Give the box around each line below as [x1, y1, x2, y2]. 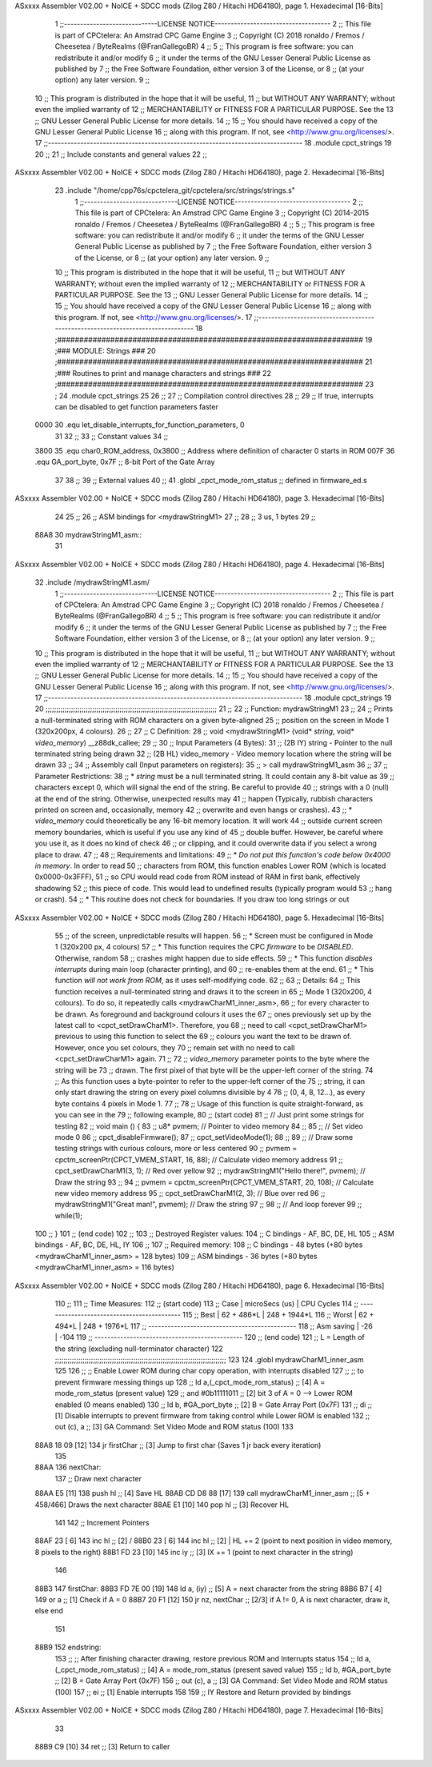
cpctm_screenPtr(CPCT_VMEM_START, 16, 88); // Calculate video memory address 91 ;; [54, 1154, 343, 1164]
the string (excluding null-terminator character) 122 [54, 1344, 223, 1353]
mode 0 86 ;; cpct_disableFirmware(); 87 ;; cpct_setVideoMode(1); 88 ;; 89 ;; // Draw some [54, 1132, 354, 1141]
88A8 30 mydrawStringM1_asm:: [34, 530, 142, 540]
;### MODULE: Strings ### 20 [54, 346, 156, 355]
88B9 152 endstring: [34, 1642, 102, 1652]
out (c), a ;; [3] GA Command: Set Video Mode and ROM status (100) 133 [54, 1422, 294, 1432]
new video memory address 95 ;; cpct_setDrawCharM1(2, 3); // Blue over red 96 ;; [54, 1188, 326, 1197]
